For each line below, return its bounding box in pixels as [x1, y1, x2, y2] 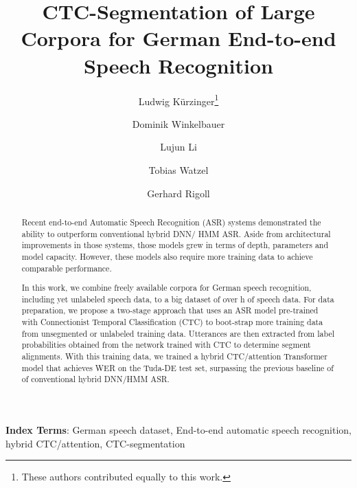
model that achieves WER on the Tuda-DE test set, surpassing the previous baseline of [21, 362, 334, 373]
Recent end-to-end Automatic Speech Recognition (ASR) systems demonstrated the [21, 216, 321, 228]
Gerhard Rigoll [147, 186, 210, 200]
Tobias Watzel [148, 162, 209, 177]
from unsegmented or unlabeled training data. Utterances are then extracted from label [21, 327, 334, 339]
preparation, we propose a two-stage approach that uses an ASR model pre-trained [21, 304, 319, 316]
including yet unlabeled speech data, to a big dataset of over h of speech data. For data [21, 293, 334, 304]
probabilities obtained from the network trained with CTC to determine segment [21, 339, 311, 351]
